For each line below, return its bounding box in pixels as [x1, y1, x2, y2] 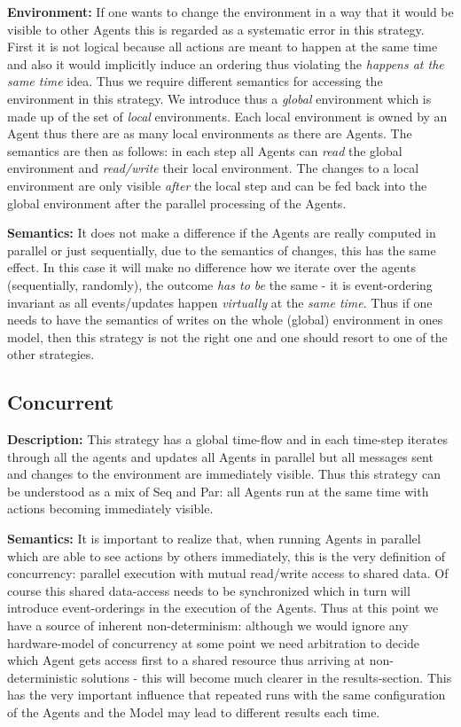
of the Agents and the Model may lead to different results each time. [7, 702, 380, 721]
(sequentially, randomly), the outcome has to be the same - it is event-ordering [7, 275, 433, 293]
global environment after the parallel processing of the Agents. [7, 193, 347, 212]
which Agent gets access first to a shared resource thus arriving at [7, 651, 365, 669]
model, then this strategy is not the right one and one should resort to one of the [7, 327, 448, 346]
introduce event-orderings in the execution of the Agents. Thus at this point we [7, 598, 439, 617]
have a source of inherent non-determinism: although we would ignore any [7, 616, 409, 635]
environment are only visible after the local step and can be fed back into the [7, 176, 427, 194]
